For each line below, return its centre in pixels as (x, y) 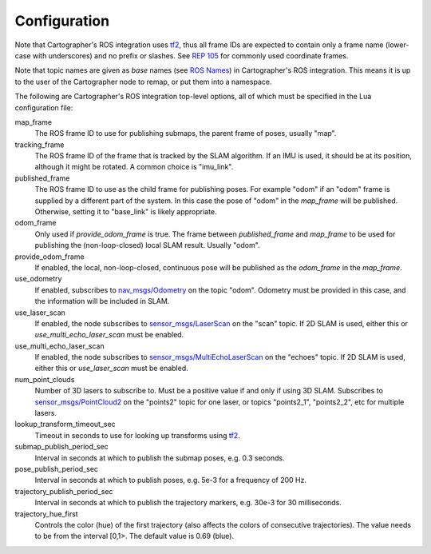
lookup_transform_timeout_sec (65, 424)
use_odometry (38, 279)
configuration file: (44, 107)
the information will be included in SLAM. (102, 301)
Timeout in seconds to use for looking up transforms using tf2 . (138, 435)
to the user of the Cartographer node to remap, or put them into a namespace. (143, 82)
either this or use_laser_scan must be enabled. (111, 369)
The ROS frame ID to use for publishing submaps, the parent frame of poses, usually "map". (186, 134)
